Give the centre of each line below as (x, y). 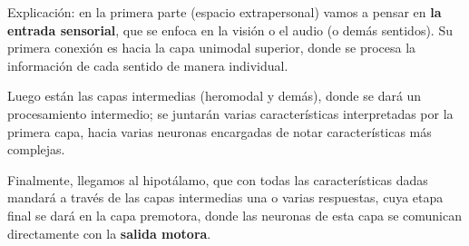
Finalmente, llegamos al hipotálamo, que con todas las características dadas (218, 179)
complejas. (36, 149)
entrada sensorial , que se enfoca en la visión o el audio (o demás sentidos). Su (230, 30)
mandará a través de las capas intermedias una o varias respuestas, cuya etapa (225, 197)
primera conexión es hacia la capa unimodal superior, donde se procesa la (212, 48)
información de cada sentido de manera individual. (148, 65)
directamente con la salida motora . (109, 233)
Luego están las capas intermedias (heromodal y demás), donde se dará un (215, 96)
